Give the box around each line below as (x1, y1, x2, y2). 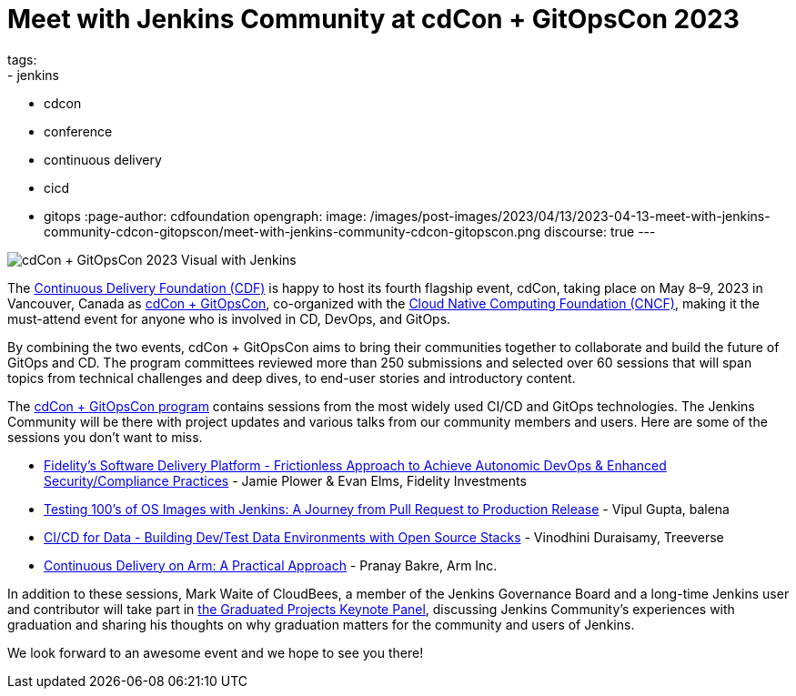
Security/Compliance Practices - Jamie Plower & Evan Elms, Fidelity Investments (44, 472, 527, 489)
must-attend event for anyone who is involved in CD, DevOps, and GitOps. (7, 310, 451, 327)
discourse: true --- (544, 223, 656, 239)
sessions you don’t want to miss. (7, 429, 203, 445)
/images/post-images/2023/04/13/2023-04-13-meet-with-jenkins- (369, 207, 771, 224)
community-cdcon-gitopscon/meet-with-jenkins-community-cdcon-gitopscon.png (44, 223, 541, 239)
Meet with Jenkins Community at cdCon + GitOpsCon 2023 (7, 4, 740, 35)
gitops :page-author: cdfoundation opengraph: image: (44, 207, 367, 224)
